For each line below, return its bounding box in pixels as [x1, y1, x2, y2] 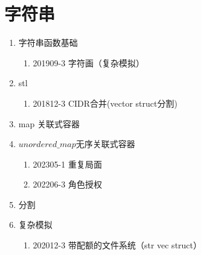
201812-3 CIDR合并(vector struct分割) [33, 96, 177, 109]
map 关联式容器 [18, 117, 80, 130]
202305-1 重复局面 [33, 157, 102, 170]
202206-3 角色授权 [33, 178, 102, 190]
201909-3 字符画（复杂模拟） [33, 56, 144, 69]
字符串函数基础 [18, 36, 78, 49]
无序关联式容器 [75, 137, 135, 150]
